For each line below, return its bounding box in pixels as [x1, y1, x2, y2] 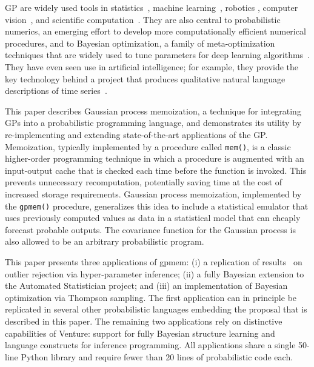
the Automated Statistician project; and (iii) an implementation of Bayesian [5, 279, 288, 292]
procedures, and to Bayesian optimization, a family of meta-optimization [5, 36, 275, 49]
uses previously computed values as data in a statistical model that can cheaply [5, 211, 301, 224]
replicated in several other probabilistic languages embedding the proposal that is [5, 303, 307, 316]
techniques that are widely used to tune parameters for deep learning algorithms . [5, 48, 310, 61]
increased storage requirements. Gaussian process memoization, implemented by [5, 187, 302, 200]
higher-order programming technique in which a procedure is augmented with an [5, 152, 304, 165]
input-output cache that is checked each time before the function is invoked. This [5, 164, 307, 176]
